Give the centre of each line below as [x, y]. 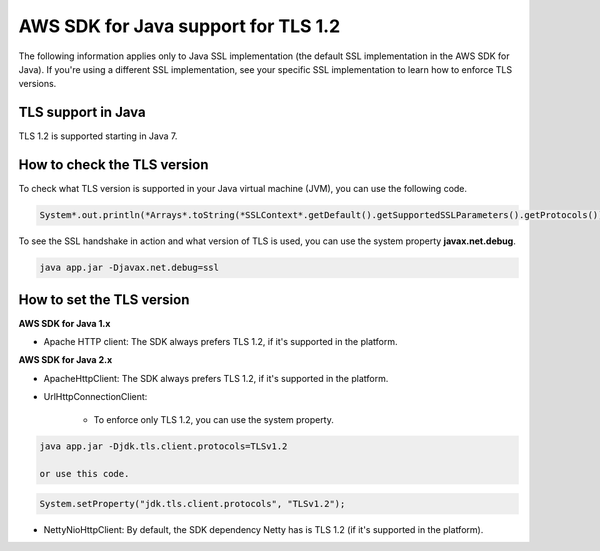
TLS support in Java [82, 112]
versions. [37, 84]
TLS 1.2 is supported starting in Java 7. [98, 136]
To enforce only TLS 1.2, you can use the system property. [214, 419]
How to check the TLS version [113, 165]
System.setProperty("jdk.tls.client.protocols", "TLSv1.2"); [192, 503]
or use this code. [84, 474]
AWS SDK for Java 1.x [64, 323]
